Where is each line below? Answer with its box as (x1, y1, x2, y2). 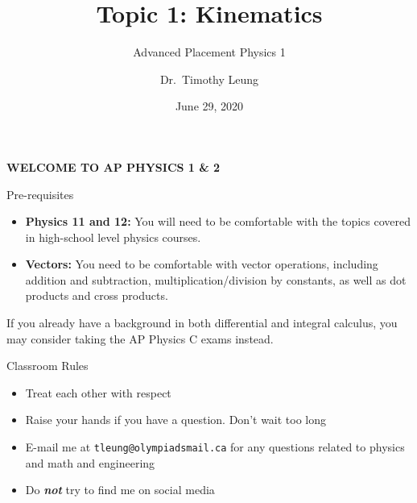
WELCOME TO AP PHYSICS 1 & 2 (6, 158, 221, 175)
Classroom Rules (6, 357, 89, 374)
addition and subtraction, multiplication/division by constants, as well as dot (25, 271, 407, 288)
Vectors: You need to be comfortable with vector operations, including (25, 256, 378, 272)
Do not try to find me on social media (25, 481, 215, 498)
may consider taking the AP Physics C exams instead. (6, 330, 274, 347)
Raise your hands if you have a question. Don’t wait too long (25, 411, 327, 428)
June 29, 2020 (175, 98, 244, 114)
